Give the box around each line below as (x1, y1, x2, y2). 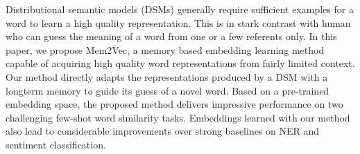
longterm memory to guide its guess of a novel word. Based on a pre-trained (6, 83, 329, 97)
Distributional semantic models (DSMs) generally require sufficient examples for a (6, 2, 354, 16)
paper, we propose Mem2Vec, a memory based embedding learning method (6, 42, 325, 57)
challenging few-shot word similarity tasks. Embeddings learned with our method (6, 110, 350, 124)
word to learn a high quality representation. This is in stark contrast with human (6, 15, 351, 30)
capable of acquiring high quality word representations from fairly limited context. (6, 56, 355, 70)
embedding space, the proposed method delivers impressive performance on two (6, 97, 343, 111)
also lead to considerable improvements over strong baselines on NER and (6, 124, 320, 138)
